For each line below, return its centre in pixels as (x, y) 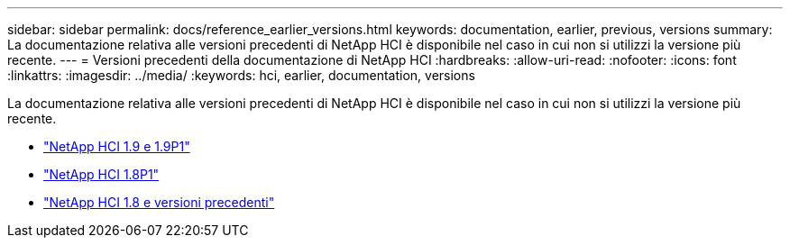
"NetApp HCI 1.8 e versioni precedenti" (159, 202)
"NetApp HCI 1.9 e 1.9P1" (117, 146)
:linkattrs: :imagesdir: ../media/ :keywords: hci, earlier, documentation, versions (241, 75)
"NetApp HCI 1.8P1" (101, 174)
